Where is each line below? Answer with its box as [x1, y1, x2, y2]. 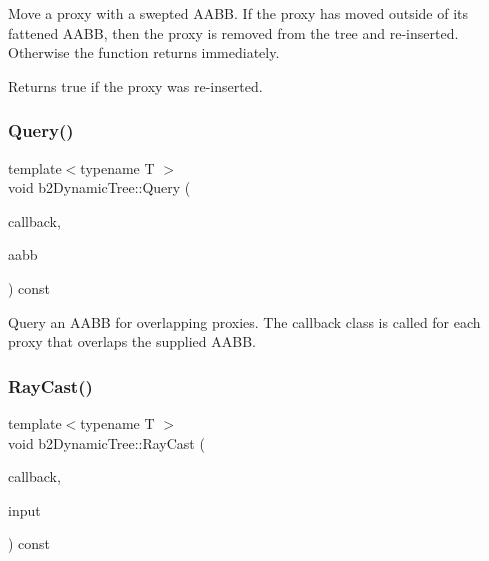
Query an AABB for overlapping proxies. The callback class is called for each [8, 311, 481, 332]
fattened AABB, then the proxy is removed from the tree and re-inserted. [8, 22, 459, 43]
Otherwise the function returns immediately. [8, 42, 280, 63]
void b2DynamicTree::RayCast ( [8, 432, 205, 453]
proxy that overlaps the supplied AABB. [8, 331, 256, 352]
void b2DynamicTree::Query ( [8, 177, 191, 198]
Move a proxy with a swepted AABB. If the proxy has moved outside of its [8, 3, 469, 23]
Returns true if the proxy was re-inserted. [8, 75, 263, 96]
